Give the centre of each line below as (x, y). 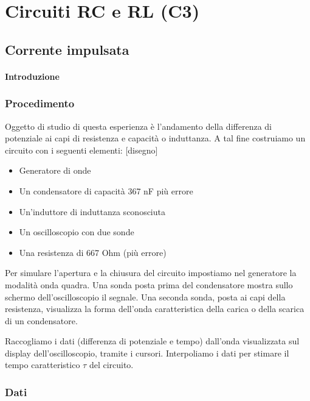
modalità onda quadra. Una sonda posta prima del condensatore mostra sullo (149, 284)
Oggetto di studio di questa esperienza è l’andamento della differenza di (138, 126)
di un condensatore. (41, 320)
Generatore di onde (55, 170)
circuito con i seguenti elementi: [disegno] (81, 150)
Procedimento (40, 103)
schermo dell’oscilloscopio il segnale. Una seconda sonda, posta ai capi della (145, 296)
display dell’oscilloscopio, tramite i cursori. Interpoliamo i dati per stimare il (147, 353)
